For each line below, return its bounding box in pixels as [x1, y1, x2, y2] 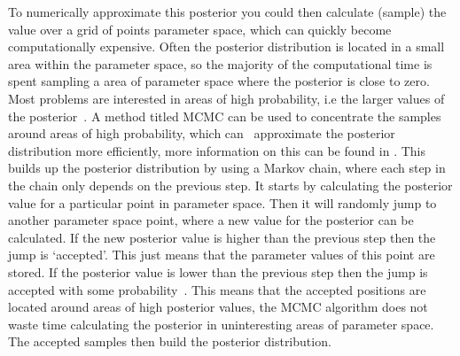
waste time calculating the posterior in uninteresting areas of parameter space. [8, 314, 434, 333]
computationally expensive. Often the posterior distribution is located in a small [8, 37, 445, 56]
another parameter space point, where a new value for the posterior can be [8, 211, 414, 229]
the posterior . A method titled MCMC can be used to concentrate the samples [8, 106, 441, 125]
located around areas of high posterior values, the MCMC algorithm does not [8, 298, 428, 316]
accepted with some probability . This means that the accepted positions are [8, 280, 426, 298]
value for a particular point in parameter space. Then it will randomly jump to [8, 193, 437, 212]
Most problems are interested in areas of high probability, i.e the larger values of [8, 89, 445, 107]
